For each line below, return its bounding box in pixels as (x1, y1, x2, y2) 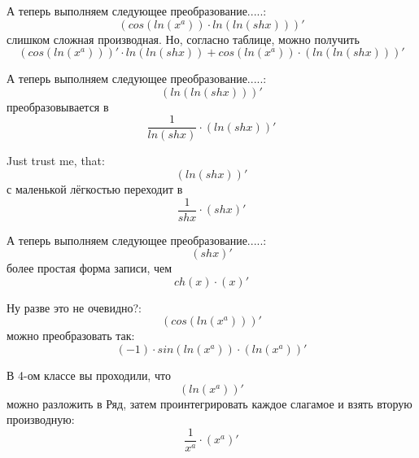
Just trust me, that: (7, 152, 105, 169)
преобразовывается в (7, 98, 109, 115)
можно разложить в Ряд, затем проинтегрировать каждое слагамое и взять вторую (7, 395, 412, 412)
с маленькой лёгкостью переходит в (7, 181, 183, 198)
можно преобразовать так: (7, 327, 135, 344)
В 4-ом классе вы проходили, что (7, 367, 171, 384)
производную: (7, 411, 75, 428)
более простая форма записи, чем (7, 260, 172, 277)
